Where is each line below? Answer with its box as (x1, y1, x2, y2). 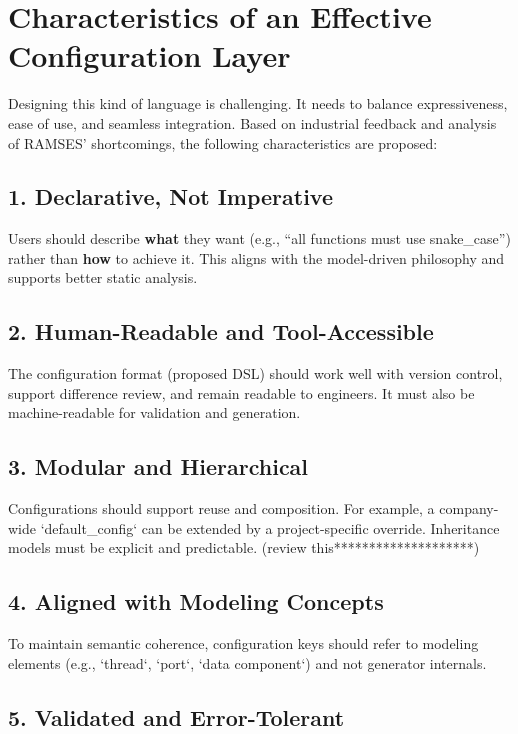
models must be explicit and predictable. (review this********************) (8, 537, 480, 558)
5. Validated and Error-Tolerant (8, 701, 345, 732)
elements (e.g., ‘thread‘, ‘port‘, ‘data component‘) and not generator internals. (8, 652, 487, 673)
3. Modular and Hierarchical (8, 451, 309, 482)
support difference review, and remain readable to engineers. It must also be (8, 382, 475, 403)
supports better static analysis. (8, 267, 198, 288)
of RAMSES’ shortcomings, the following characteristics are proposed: (8, 132, 438, 153)
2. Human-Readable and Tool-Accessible (8, 316, 434, 347)
